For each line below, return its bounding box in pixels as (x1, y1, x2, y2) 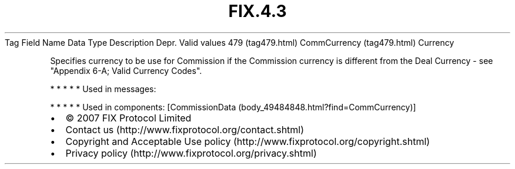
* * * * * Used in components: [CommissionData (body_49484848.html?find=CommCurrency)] (50, 102, 416, 112)
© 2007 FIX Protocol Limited (65, 111, 192, 124)
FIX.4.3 (228, 1, 287, 21)
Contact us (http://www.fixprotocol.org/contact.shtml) (65, 123, 305, 136)
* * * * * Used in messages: (50, 83, 156, 94)
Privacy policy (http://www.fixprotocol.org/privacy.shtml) (65, 147, 317, 159)
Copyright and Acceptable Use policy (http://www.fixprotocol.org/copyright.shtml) (65, 135, 430, 147)
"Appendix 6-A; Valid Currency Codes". (50, 65, 202, 76)
